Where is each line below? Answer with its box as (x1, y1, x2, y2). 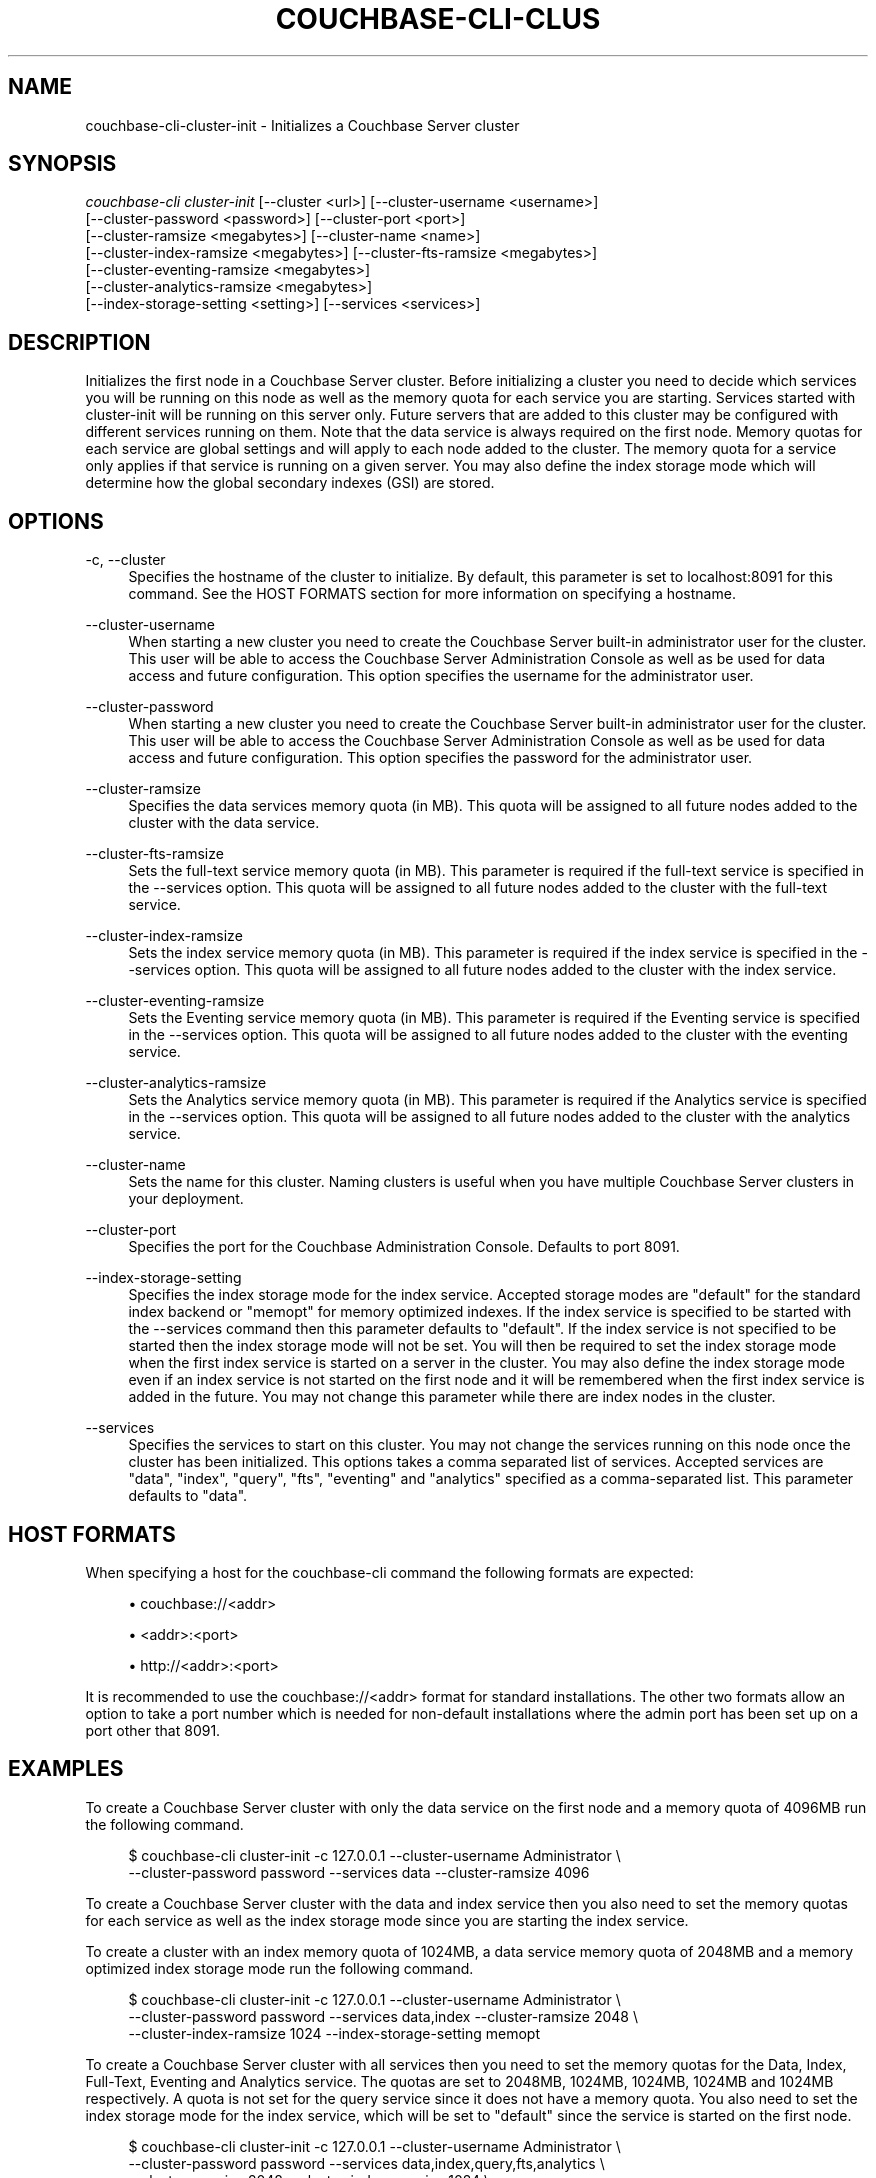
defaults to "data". (128, 1487, 248, 1505)
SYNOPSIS (8, 151, 117, 177)
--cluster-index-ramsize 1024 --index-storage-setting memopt (128, 2024, 540, 2042)
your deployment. (128, 1190, 244, 1208)
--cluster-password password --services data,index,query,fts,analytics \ (128, 2154, 605, 2172)
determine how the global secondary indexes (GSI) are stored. (85, 474, 495, 492)
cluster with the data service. (128, 814, 320, 832)
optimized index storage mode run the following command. (85, 1959, 474, 1977)
